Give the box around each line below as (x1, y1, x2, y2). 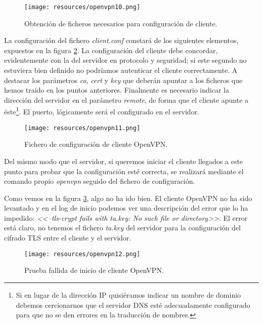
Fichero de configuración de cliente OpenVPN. (24, 139, 168, 149)
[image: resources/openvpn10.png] (24, 4, 141, 11)
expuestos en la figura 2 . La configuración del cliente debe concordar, (4, 45, 218, 55)
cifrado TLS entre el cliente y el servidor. (4, 232, 131, 243)
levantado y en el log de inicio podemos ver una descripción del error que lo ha (4, 203, 248, 213)
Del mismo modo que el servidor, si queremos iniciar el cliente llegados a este (4, 155, 243, 166)
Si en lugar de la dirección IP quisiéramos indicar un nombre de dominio (16, 289, 241, 300)
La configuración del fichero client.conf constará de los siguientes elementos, (4, 35, 239, 46)
